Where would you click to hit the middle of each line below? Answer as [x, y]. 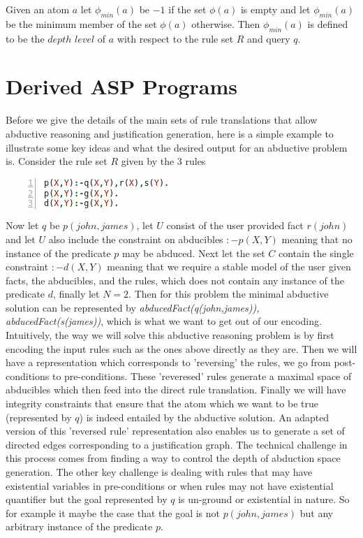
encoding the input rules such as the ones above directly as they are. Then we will [181, 348]
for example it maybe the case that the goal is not [113, 512]
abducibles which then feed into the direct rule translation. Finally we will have [176, 390]
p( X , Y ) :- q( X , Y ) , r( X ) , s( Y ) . [107, 183]
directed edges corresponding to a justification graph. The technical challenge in [177, 444]
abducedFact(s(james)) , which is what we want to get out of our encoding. [164, 321]
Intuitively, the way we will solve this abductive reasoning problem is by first [170, 335]
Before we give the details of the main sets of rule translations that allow [162, 120]
